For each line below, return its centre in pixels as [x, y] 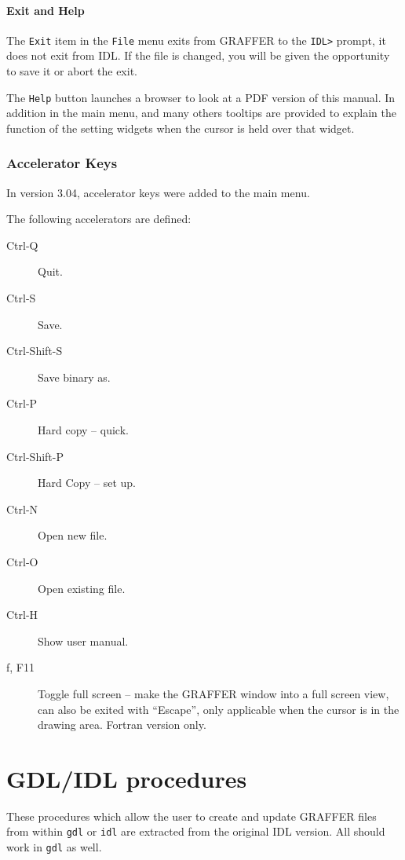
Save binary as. [74, 377]
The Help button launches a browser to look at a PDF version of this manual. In [201, 97]
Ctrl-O [22, 562]
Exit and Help [46, 10]
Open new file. [73, 535]
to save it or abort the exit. [72, 71]
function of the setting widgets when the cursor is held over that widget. [181, 128]
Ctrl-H [22, 615]
